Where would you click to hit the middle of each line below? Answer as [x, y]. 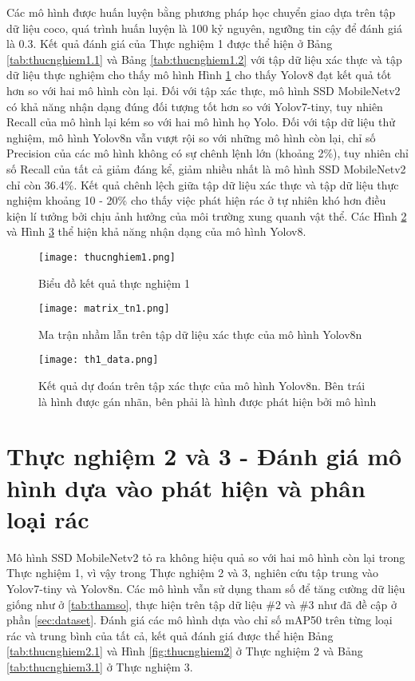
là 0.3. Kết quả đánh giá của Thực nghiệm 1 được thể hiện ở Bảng [170, 44]
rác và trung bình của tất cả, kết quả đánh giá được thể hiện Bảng [170, 635]
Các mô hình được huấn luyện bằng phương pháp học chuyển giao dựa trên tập [201, 12]
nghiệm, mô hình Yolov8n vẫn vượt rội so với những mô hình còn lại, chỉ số [191, 137]
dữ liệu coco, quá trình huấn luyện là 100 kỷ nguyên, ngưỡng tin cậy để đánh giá [204, 28]
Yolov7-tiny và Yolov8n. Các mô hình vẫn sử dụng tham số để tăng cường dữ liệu [206, 588]
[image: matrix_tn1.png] [104, 309]
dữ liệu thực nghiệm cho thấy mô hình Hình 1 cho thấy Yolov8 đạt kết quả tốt [199, 75]
